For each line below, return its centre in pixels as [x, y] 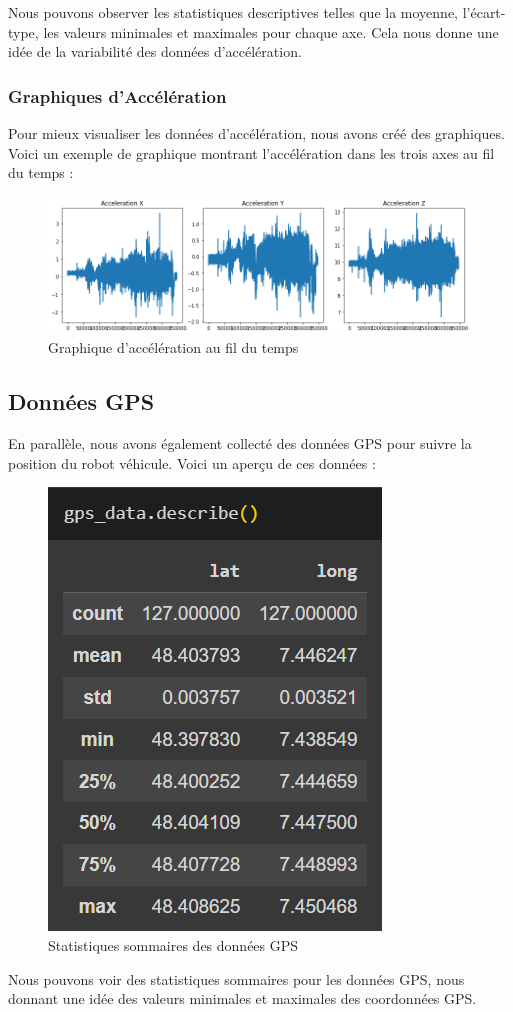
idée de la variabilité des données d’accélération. [155, 51]
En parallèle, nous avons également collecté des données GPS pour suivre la [240, 443]
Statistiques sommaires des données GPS [173, 945]
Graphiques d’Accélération [117, 95]
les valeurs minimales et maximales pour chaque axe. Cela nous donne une [271, 31]
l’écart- [484, 12]
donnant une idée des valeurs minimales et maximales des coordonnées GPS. [242, 998]
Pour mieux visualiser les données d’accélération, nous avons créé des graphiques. [256, 133]
